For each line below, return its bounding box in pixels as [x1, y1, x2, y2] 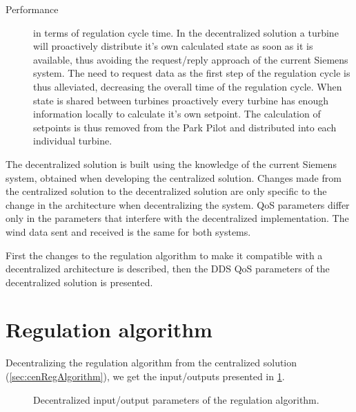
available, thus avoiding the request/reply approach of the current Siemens [33, 52, 348, 66]
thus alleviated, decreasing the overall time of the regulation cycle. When [33, 79, 342, 93]
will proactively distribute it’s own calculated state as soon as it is [33, 39, 313, 53]
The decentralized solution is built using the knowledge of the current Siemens [6, 156, 337, 171]
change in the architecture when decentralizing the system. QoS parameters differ [6, 197, 350, 212]
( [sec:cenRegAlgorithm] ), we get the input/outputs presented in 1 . [6, 369, 285, 383]
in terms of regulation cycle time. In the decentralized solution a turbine [33, 25, 339, 39]
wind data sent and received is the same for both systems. [6, 224, 251, 238]
